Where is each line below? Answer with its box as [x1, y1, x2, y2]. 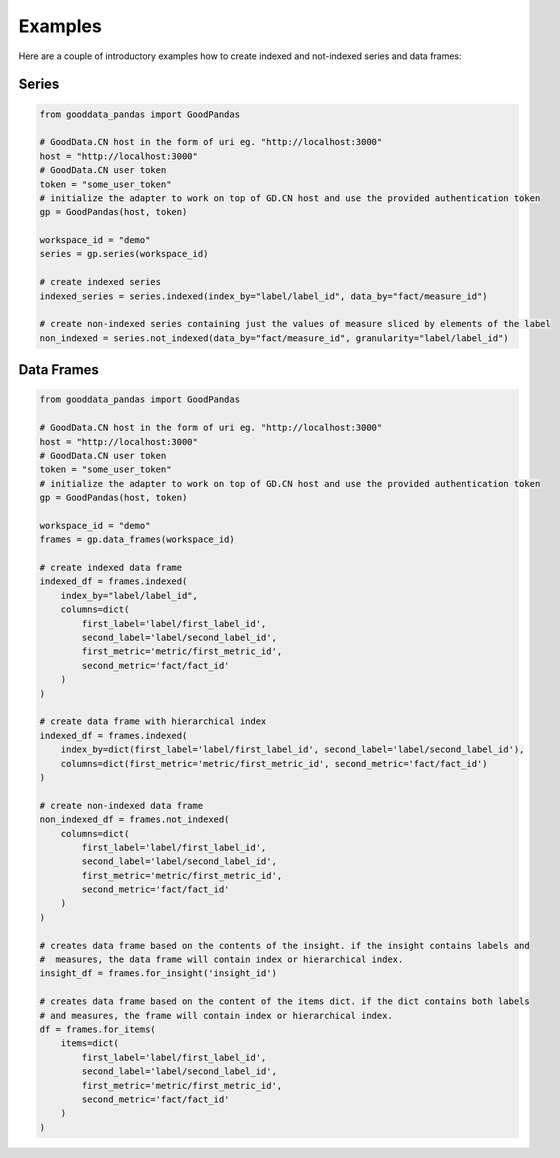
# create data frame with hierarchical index [39, 716, 267, 727]
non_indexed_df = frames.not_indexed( [39, 814, 230, 825]
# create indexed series [39, 276, 162, 288]
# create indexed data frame [39, 562, 183, 574]
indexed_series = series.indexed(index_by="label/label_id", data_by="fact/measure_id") [39, 290, 489, 302]
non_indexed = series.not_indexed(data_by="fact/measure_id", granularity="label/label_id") [39, 332, 509, 344]
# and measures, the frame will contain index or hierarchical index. [39, 1010, 394, 1021]
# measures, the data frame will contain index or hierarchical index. [39, 954, 404, 965]
